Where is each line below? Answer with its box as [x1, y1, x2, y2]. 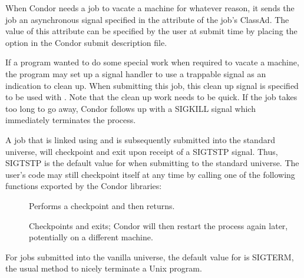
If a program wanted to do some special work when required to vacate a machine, [5, 56, 299, 68]
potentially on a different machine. [29, 231, 153, 243]
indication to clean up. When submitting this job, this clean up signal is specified [5, 79, 299, 91]
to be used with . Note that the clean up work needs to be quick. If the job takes [5, 91, 298, 103]
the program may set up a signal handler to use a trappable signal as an [5, 67, 266, 80]
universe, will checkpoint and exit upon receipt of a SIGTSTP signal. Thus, [5, 145, 278, 157]
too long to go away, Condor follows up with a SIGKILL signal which [5, 102, 256, 114]
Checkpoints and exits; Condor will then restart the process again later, [29, 219, 288, 231]
